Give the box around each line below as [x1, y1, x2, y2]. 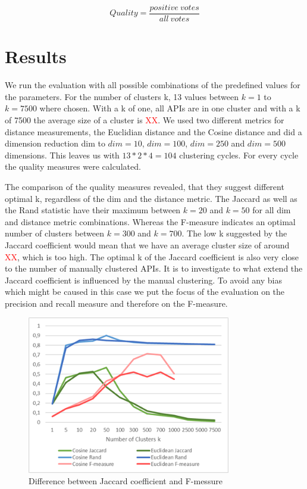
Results [5, 44, 67, 68]
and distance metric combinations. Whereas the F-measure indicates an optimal [5, 215, 296, 228]
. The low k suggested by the [181, 227, 287, 239]
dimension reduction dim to [5, 137, 105, 149]
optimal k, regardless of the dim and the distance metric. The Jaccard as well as [5, 192, 297, 204]
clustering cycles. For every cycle [179, 148, 299, 161]
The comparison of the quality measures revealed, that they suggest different [5, 180, 284, 192]
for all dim [252, 204, 291, 216]
